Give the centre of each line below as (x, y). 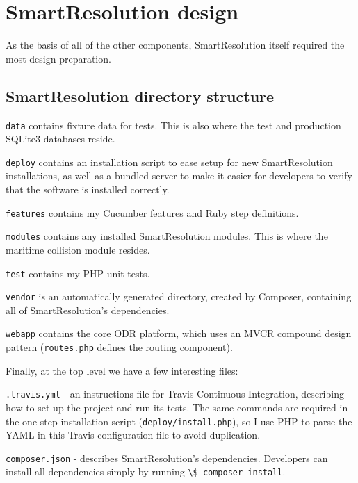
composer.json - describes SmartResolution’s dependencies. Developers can (167, 458)
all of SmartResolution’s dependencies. (88, 310)
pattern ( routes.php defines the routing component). (119, 347)
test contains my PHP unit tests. (78, 273)
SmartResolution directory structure (140, 96)
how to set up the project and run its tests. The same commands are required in (177, 407)
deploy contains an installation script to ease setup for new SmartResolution (169, 162)
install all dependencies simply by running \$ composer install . (146, 472)
